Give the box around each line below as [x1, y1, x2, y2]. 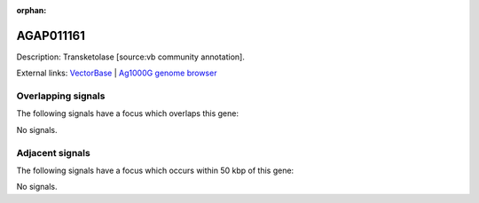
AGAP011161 [16, 27, 86, 43]
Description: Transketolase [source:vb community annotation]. [16, 51, 246, 62]
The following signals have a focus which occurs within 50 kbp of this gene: [16, 165, 294, 176]
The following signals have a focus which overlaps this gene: [16, 108, 239, 119]
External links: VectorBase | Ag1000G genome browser [16, 67, 217, 79]
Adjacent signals [16, 146, 90, 159]
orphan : [16, 5, 47, 15]
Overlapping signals [16, 90, 106, 102]
